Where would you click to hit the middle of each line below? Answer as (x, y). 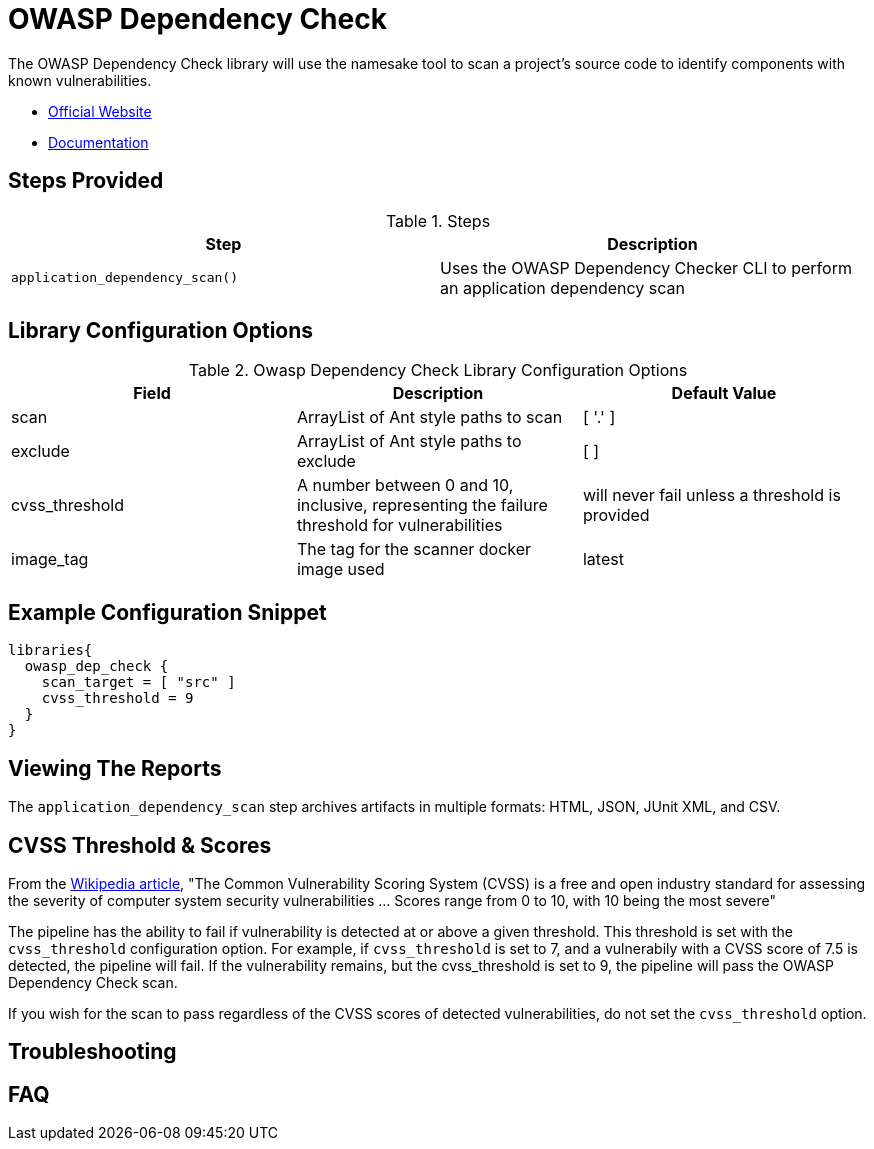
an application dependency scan (562, 287)
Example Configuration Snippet (167, 612)
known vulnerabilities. (80, 80)
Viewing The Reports (115, 768)
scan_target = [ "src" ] (138, 682)
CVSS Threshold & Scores (140, 845)
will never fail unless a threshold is (711, 495)
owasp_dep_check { (96, 666)
